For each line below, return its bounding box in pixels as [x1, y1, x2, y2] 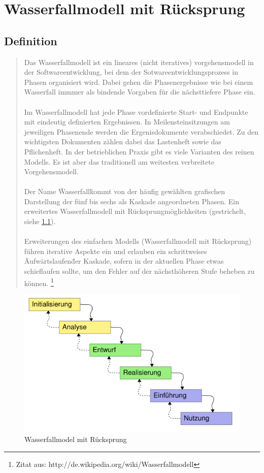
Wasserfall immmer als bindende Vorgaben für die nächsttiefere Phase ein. [24, 86, 255, 97]
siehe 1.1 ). [24, 216, 56, 227]
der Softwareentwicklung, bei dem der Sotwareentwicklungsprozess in [24, 67, 238, 77]
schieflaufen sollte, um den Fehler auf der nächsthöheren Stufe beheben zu [24, 266, 255, 276]
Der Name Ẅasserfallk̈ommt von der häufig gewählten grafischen [24, 186, 225, 197]
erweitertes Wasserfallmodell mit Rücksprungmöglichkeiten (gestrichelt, [24, 206, 246, 216]
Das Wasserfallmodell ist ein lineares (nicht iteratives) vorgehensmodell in [24, 56, 254, 67]
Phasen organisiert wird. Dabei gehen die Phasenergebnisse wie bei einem [24, 76, 253, 87]
